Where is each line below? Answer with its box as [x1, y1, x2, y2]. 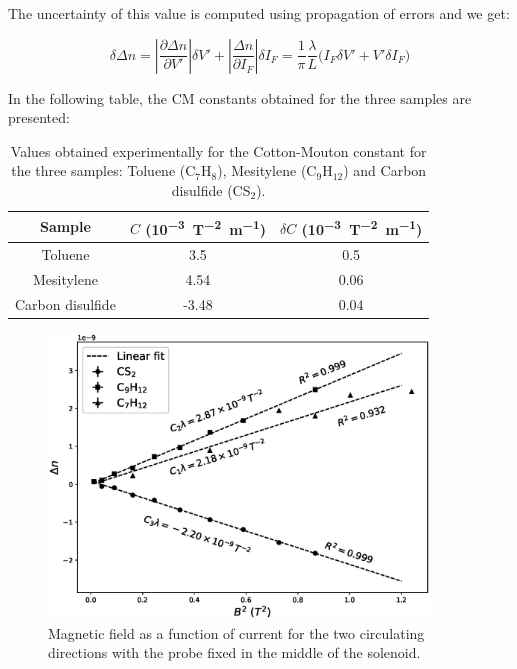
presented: [8, 107, 70, 128]
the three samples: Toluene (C [11, 160, 196, 181]
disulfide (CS [171, 179, 251, 200]
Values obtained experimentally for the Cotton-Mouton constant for [10, 140, 427, 161]
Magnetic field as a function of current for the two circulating [48, 622, 425, 643]
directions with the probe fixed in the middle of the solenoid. [48, 642, 421, 663]
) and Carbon [343, 160, 427, 181]
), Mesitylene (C [217, 160, 317, 181]
